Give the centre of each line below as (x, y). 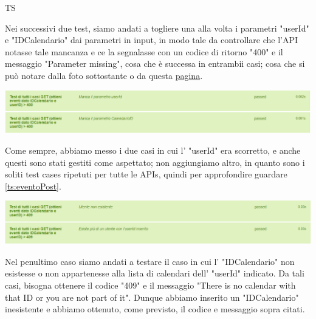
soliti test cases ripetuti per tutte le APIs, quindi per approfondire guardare (146, 174)
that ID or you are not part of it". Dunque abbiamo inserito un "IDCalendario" (152, 297)
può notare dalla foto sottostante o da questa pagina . (104, 75)
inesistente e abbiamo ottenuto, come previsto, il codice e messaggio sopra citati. (155, 309)
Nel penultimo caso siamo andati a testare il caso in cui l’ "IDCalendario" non (150, 261)
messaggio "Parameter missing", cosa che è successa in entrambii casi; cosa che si (155, 63)
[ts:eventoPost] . (33, 186)
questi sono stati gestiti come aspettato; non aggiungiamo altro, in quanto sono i (155, 162)
